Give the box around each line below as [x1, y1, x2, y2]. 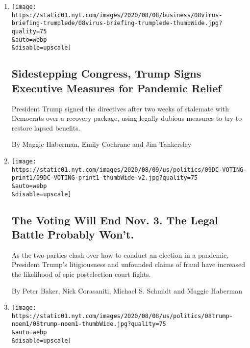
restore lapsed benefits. [11, 122, 80, 133]
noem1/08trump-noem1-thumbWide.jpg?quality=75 [11, 321, 166, 328]
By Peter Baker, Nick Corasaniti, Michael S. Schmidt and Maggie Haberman [11, 285, 242, 295]
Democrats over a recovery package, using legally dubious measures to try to [11, 113, 242, 123]
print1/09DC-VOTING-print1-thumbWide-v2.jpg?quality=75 [11, 174, 198, 182]
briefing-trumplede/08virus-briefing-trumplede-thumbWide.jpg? [11, 20, 223, 27]
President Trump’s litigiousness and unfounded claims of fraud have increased [11, 259, 245, 269]
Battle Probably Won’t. [11, 226, 134, 241]
